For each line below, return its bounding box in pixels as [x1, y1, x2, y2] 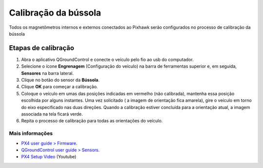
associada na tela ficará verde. [21, 111, 83, 117]
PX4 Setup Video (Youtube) [21, 154, 76, 160]
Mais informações [9, 130, 53, 137]
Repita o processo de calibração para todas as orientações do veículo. [21, 118, 163, 124]
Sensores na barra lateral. [21, 70, 74, 76]
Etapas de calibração [9, 44, 75, 52]
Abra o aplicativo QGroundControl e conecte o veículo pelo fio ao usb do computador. [21, 56, 194, 62]
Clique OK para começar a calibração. [21, 84, 98, 90]
